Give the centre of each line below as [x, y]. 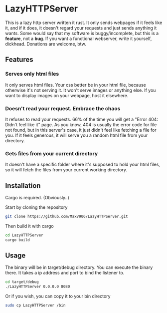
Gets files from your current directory [52, 153]
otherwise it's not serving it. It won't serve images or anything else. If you [81, 90]
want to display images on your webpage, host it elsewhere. [67, 95]
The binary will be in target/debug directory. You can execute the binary [79, 267]
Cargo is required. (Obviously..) [37, 198]
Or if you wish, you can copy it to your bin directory [58, 296]
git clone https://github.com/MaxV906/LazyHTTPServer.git [67, 217]
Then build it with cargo [29, 226]
